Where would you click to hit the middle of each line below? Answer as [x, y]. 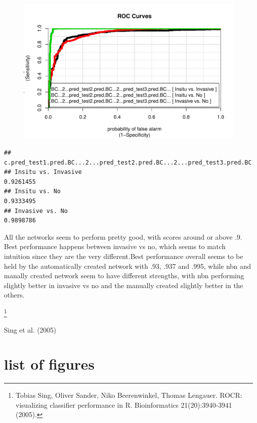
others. [14, 295]
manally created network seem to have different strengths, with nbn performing [124, 275]
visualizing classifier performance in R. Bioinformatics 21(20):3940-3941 [124, 404]
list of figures [49, 363]
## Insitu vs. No [32, 191]
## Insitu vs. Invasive [43, 172]
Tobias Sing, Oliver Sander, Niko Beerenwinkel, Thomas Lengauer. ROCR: [129, 395]
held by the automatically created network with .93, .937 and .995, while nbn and [128, 266]
